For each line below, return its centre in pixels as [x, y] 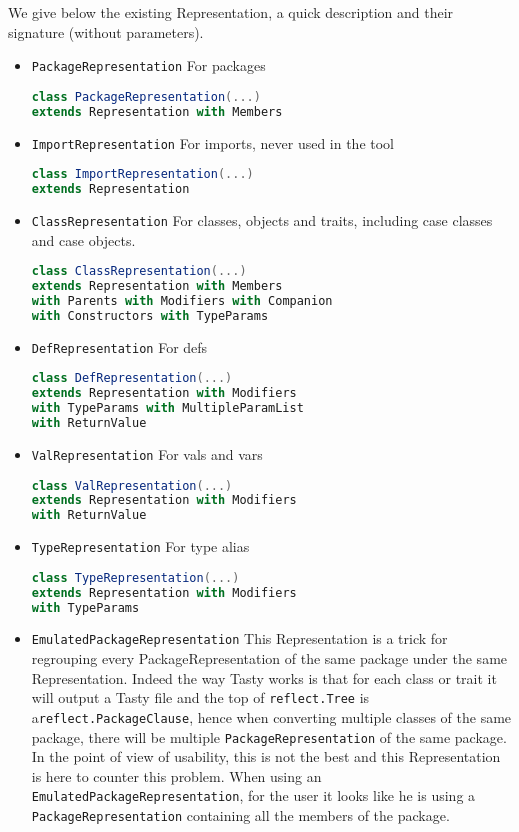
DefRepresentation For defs [119, 346]
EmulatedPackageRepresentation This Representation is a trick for [239, 638]
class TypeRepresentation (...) [135, 577]
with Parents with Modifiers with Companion [182, 301]
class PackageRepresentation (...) [146, 96]
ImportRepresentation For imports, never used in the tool [213, 142]
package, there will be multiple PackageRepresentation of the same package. [269, 736]
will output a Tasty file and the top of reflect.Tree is [200, 697]
